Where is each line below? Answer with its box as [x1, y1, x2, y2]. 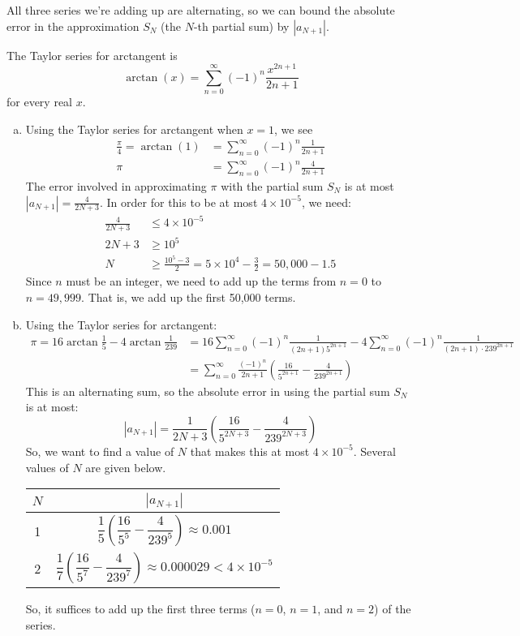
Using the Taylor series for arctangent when [25, 120, 243, 137]
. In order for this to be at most [100, 193, 258, 210]
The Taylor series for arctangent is [6, 46, 178, 63]
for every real [6, 93, 73, 110]
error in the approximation [6, 17, 140, 34]
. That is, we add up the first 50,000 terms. [81, 289, 296, 306]
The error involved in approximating [25, 178, 207, 194]
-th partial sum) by [193, 17, 290, 34]
